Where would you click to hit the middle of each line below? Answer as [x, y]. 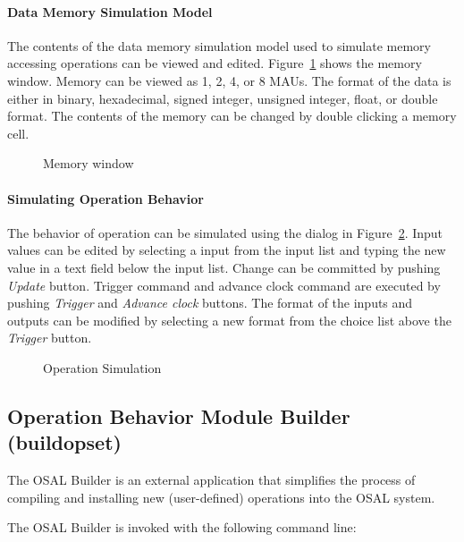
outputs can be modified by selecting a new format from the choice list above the [229, 320]
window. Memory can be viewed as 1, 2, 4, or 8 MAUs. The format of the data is [229, 80]
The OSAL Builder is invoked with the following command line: [182, 527]
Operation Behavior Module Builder [179, 415]
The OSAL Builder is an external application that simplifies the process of [211, 480]
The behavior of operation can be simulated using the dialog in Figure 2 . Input [225, 232]
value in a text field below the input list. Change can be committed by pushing [224, 267]
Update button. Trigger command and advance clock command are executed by [224, 285]
